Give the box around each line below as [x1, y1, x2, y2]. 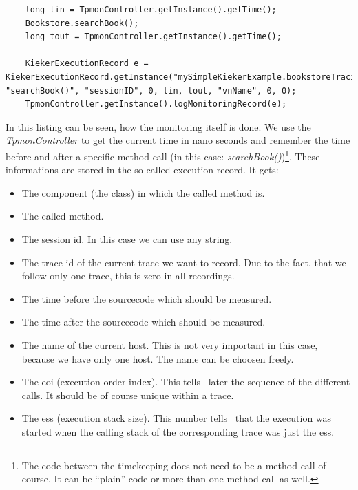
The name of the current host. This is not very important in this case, [21, 337, 318, 352]
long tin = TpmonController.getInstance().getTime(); [25, 5, 277, 14]
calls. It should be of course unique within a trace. [21, 387, 234, 402]
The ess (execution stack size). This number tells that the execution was [21, 411, 332, 425]
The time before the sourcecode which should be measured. [21, 291, 272, 306]
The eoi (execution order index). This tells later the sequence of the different [21, 374, 350, 389]
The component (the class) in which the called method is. [21, 185, 265, 200]
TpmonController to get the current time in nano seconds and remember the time [6, 133, 350, 147]
